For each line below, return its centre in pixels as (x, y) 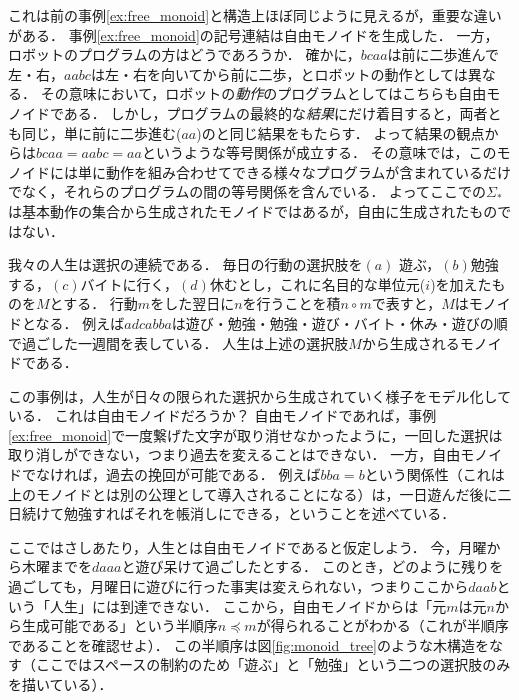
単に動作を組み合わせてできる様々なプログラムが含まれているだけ (294, 171)
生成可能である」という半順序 (119, 625)
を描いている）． (60, 684)
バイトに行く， (129, 283)
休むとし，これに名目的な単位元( (317, 283)
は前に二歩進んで (443, 54)
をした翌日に (192, 303)
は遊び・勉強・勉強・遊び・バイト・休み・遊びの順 (339, 322)
